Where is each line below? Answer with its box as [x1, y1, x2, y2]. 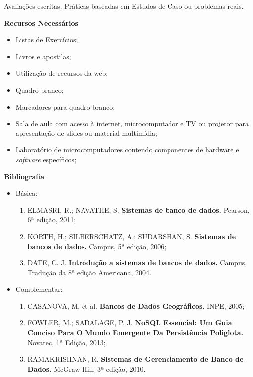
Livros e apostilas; [15, 51, 71, 61]
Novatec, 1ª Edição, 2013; [27, 337, 106, 347]
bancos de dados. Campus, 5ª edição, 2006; [27, 241, 167, 251]
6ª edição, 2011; [27, 214, 76, 225]
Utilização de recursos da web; [15, 68, 108, 78]
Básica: [15, 188, 38, 198]
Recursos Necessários [4, 17, 78, 28]
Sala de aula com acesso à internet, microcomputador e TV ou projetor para [15, 118, 249, 128]
